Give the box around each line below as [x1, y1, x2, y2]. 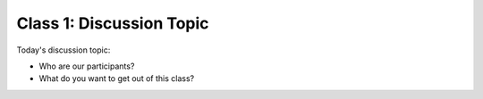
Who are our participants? [38, 61, 135, 71]
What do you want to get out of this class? [38, 73, 195, 84]
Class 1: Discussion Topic [16, 13, 209, 33]
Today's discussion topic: [16, 45, 111, 55]
